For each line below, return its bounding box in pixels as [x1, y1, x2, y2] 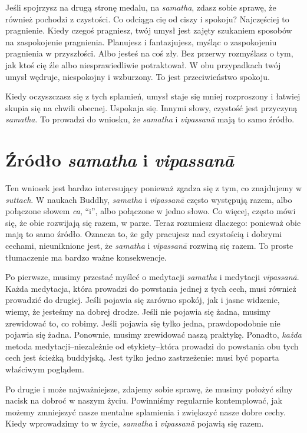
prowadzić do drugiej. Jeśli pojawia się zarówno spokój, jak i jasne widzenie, [5, 294, 280, 306]
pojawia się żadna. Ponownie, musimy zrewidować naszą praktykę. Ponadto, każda [5, 328, 302, 341]
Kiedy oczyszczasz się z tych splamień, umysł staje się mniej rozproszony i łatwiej [5, 90, 301, 102]
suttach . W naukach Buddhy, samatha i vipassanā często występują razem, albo [5, 193, 292, 205]
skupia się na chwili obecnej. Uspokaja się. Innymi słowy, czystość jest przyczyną [5, 101, 298, 114]
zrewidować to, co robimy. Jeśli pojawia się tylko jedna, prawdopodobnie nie [5, 317, 280, 329]
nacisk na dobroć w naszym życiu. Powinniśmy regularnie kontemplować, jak [5, 394, 282, 407]
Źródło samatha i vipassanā [5, 148, 234, 172]
